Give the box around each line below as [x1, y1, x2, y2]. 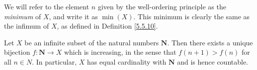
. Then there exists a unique [167, 37, 253, 47]
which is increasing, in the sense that [64, 47, 176, 57]
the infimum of [4, 21, 49, 31]
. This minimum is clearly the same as [133, 11, 250, 21]
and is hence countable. [177, 56, 249, 67]
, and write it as [49, 11, 98, 21]
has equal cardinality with [87, 56, 167, 67]
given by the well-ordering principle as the [97, 1, 226, 11]
